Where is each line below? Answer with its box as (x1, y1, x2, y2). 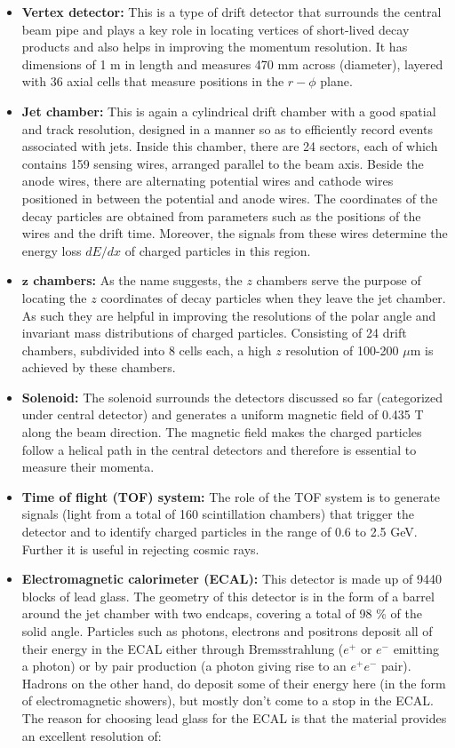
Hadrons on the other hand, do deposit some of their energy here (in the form (21, 673, 446, 692)
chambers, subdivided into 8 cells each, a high (21, 340, 272, 359)
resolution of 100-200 (285, 340, 399, 359)
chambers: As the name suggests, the (33, 271, 243, 290)
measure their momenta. (21, 458, 155, 476)
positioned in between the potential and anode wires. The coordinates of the (21, 188, 438, 207)
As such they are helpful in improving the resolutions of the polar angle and (21, 306, 436, 324)
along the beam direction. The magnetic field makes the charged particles (21, 423, 422, 442)
